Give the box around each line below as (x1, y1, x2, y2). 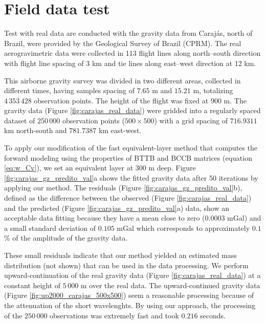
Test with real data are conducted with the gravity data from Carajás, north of (4, 28, 253, 38)
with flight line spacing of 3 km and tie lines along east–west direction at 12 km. (4, 57, 256, 68)
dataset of (4, 115, 35, 125)
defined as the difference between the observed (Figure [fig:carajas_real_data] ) (4, 192, 252, 203)
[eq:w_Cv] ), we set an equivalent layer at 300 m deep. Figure (4, 162, 196, 173)
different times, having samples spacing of (4, 85, 135, 96)
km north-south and (4, 125, 67, 136)
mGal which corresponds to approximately (117, 222, 250, 233)
